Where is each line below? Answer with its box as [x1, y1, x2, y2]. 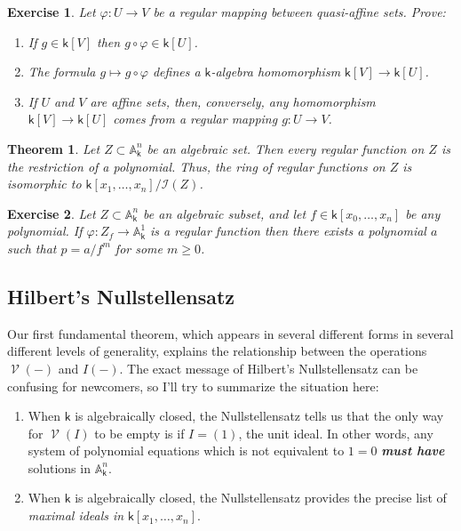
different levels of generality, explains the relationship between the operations [7, 342, 427, 360]
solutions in [28, 458, 91, 477]
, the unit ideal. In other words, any [238, 423, 433, 442]
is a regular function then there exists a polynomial [150, 221, 426, 240]
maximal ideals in [28, 506, 124, 525]
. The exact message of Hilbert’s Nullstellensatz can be [119, 358, 418, 377]
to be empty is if [94, 423, 185, 442]
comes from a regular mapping [113, 109, 278, 128]
